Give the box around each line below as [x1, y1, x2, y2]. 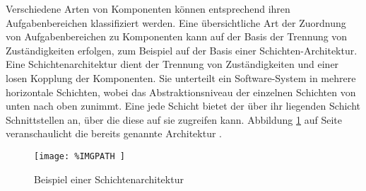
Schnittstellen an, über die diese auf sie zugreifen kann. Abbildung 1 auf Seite [6, 112, 342, 127]
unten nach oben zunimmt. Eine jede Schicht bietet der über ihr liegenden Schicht [6, 98, 360, 113]
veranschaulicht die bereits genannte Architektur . [6, 126, 222, 141]
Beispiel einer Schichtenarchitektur [34, 171, 184, 186]
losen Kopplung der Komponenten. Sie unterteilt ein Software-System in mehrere [6, 70, 356, 85]
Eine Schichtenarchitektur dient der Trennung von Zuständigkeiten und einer [6, 57, 339, 71]
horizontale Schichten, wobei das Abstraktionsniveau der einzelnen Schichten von [6, 84, 356, 99]
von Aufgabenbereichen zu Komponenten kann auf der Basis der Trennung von [6, 29, 348, 44]
